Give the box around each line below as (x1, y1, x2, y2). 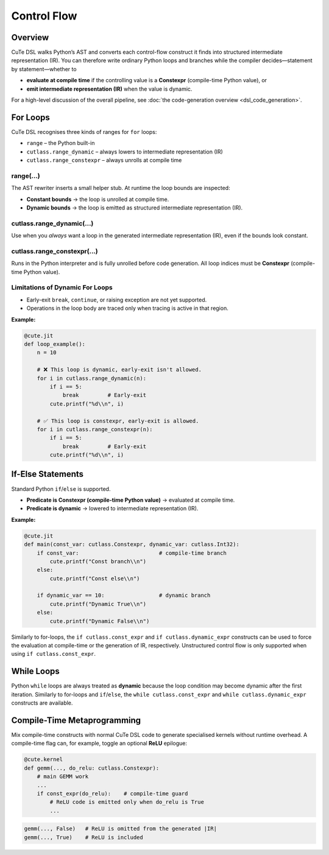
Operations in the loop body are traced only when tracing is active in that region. (26, 304, 228, 312)
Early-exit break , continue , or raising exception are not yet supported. (26, 296, 207, 303)
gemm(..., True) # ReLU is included (24, 834, 143, 840)
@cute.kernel (24, 756, 63, 763)
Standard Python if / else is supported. (11, 485, 111, 493)
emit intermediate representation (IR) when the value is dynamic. (26, 85, 193, 93)
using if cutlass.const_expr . (11, 650, 96, 658)
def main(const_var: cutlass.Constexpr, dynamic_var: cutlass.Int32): (24, 541, 240, 548)
